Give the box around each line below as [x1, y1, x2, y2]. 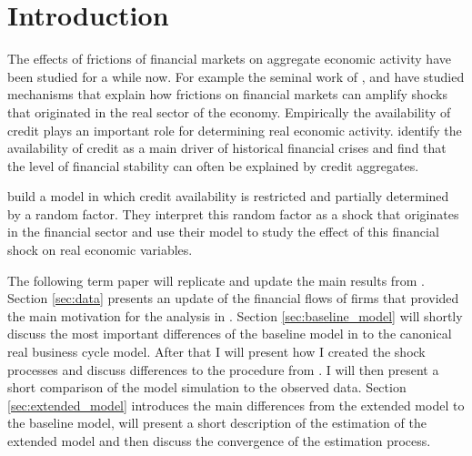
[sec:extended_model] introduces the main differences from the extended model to [7, 395, 465, 414]
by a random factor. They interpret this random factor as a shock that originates [7, 204, 459, 223]
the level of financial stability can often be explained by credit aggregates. [7, 156, 419, 175]
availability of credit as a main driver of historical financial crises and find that [7, 138, 447, 157]
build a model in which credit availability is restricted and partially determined [7, 187, 449, 206]
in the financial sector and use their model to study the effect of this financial [7, 222, 439, 241]
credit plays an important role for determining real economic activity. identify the [7, 120, 462, 139]
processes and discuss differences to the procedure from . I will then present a [7, 360, 439, 379]
